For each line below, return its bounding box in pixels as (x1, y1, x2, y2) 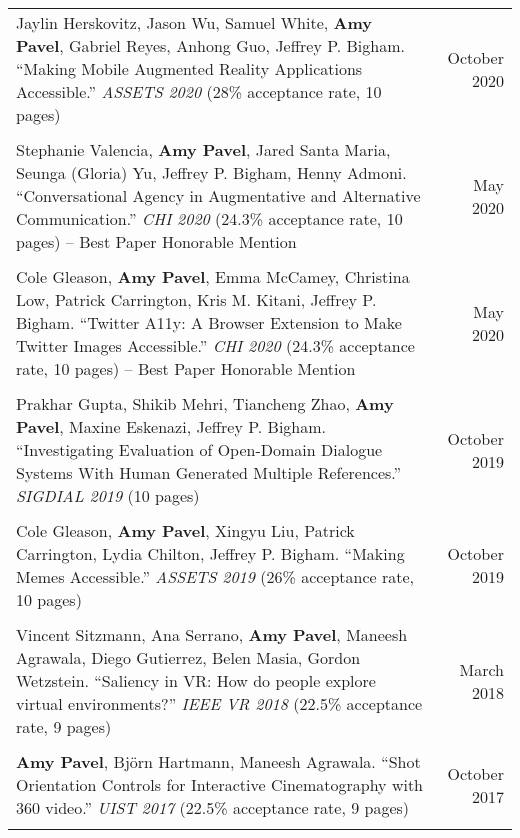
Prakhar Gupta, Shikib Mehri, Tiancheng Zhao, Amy (16, 392, 394, 415)
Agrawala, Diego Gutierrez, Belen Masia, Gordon (16, 646, 361, 669)
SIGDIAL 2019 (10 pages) (16, 484, 200, 507)
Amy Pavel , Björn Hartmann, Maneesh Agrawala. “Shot (16, 750, 421, 773)
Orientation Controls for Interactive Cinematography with (16, 773, 424, 796)
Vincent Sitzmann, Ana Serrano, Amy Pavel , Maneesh (16, 623, 408, 646)
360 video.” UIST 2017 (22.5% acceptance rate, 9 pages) (16, 796, 410, 819)
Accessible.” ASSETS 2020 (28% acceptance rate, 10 (16, 80, 382, 103)
